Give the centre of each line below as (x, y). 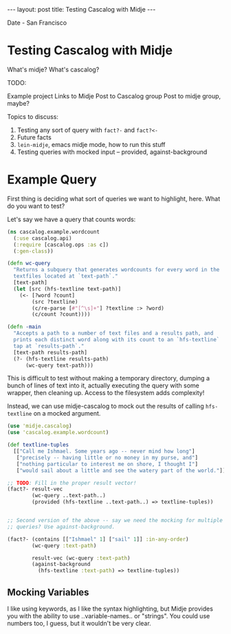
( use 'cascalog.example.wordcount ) (58, 433)
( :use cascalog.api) (43, 238)
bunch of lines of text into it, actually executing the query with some (103, 385)
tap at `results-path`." (49, 346)
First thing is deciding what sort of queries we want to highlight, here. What (114, 199)
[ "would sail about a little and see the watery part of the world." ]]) (122, 471)
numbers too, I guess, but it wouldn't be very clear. (79, 623)
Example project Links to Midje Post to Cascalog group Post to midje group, (114, 96)
